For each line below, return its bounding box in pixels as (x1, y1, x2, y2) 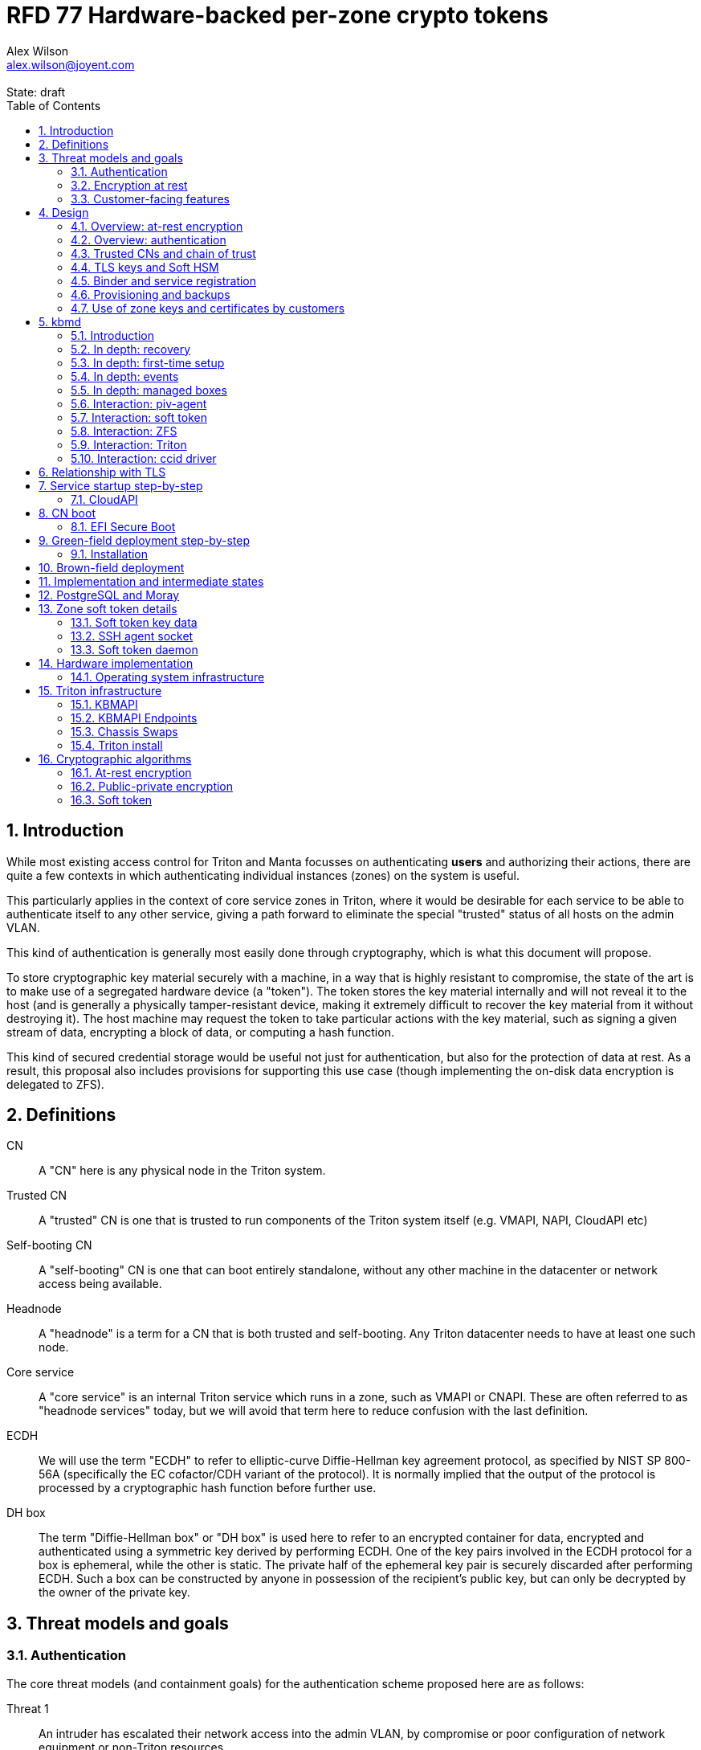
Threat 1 (6, 1701, 49, 1715)
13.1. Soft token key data (71, 615, 198, 629)
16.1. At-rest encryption (71, 765, 192, 779)
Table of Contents (6, 98, 101, 112)
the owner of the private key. (39, 1585, 190, 1600)
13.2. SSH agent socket (71, 628, 194, 643)
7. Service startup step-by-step (39, 478, 203, 493)
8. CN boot (39, 505, 96, 520)
